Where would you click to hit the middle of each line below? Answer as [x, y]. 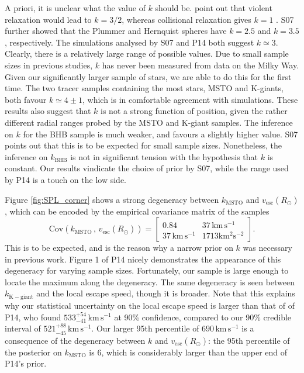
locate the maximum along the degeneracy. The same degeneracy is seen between [150, 282]
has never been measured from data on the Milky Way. [201, 65]
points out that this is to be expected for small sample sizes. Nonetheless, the [143, 145]
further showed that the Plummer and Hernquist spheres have [116, 31]
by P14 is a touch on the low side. [65, 179]
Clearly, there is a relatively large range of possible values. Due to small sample [147, 53]
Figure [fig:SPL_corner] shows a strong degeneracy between [112, 199]
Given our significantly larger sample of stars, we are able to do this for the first [148, 76]
